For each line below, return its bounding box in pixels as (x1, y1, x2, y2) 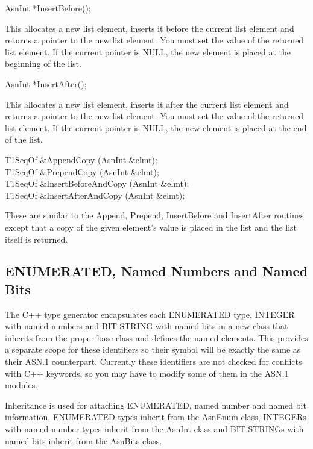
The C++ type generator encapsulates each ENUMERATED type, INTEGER (5, 308, 295, 320)
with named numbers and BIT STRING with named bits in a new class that (5, 320, 288, 332)
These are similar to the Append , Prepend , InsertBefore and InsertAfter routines (5, 209, 304, 221)
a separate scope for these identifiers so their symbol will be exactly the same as (5, 343, 301, 356)
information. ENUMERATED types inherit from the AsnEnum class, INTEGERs (5, 410, 306, 423)
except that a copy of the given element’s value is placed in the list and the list (5, 220, 297, 233)
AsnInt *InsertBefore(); (5, 2, 91, 14)
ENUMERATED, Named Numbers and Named (5, 262, 308, 280)
